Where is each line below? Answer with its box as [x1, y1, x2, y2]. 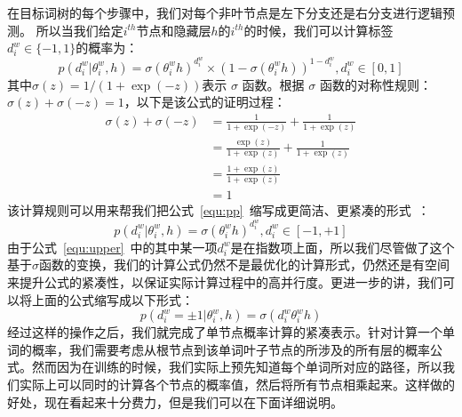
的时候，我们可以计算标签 [243, 20, 394, 39]
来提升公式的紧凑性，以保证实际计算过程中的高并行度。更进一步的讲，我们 [7, 273, 442, 292]
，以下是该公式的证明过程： [123, 92, 286, 111]
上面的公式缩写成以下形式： [31, 290, 194, 309]
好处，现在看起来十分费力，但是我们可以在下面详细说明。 [7, 392, 343, 411]
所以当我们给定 [36, 20, 123, 39]
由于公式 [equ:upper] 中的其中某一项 [7, 237, 218, 256]
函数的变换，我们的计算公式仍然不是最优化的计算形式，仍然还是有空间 [39, 255, 450, 274]
